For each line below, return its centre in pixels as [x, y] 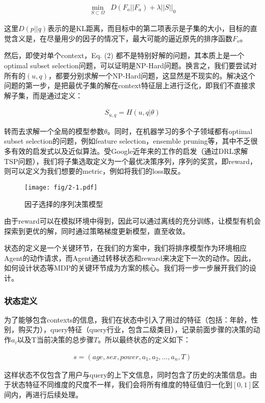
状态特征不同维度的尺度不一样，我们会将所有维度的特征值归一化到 [122, 384]
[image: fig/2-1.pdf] [61, 187]
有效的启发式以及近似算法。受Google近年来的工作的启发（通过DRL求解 [129, 151]
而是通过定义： [57, 95]
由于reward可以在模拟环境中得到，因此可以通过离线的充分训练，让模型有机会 [132, 221]
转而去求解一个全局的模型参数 [54, 131]
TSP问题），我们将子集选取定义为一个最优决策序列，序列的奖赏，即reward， [131, 161]
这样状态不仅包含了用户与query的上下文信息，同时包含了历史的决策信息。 [127, 374]
